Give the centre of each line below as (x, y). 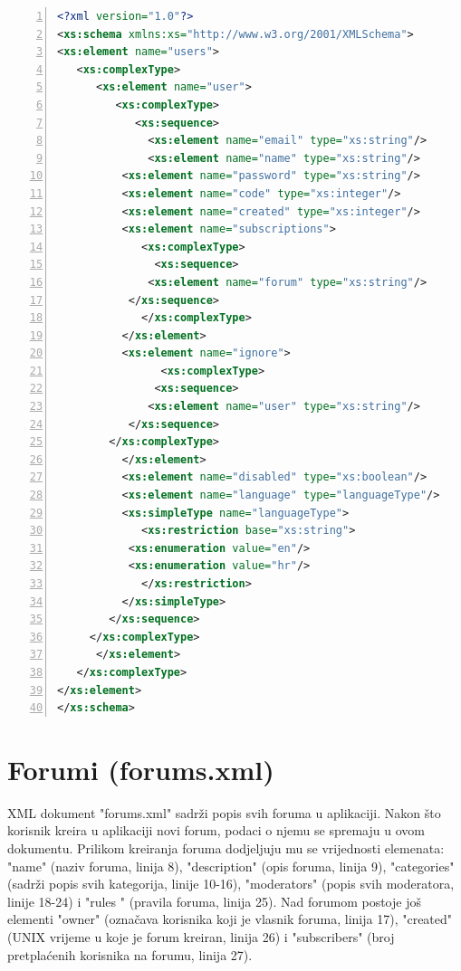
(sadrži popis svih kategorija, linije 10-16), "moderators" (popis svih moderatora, (231, 884)
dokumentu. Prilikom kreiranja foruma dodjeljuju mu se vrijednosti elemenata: (226, 848)
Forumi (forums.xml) (141, 769)
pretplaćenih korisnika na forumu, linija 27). (130, 954)
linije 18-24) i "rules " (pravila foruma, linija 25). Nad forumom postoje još (214, 901)
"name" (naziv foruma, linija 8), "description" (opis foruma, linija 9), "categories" (231, 866)
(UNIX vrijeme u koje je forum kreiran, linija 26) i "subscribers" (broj (201, 937)
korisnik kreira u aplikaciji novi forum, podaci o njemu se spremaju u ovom (216, 830)
